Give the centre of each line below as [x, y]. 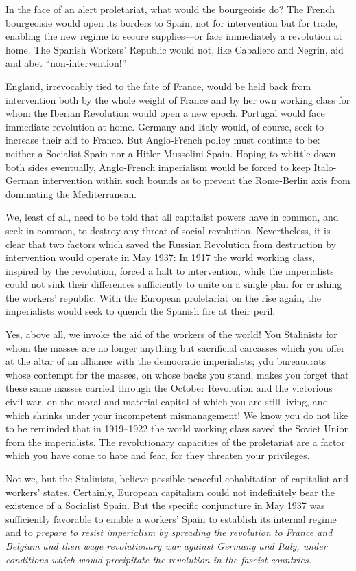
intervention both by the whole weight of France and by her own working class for [178, 99]
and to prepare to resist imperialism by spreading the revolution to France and [169, 532]
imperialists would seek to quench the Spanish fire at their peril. [141, 311]
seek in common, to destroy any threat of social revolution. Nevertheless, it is [168, 230]
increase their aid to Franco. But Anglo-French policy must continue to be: [163, 140]
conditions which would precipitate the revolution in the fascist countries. [159, 559]
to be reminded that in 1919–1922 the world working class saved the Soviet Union [178, 428]
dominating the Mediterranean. [71, 193]
